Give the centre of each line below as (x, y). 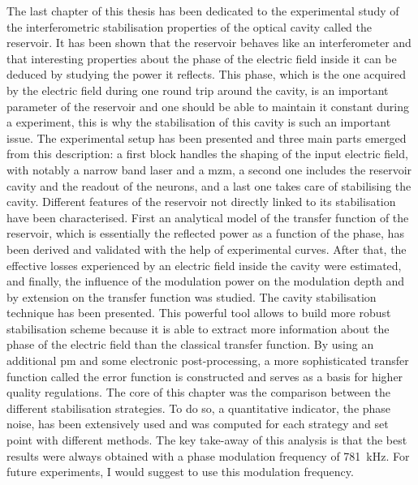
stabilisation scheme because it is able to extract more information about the (198, 328)
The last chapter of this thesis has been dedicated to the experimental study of (203, 11)
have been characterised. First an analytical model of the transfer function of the (208, 217)
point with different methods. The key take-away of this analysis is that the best (207, 440)
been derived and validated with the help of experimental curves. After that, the (207, 249)
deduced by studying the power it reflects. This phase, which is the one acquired (207, 74)
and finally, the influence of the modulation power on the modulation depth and (206, 281)
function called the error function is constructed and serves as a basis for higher (205, 376)
